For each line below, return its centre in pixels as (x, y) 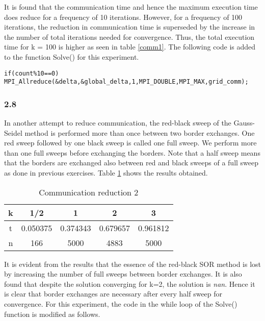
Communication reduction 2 (89, 192)
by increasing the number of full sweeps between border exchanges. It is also (123, 274)
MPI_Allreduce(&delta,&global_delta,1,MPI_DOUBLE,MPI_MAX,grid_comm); (126, 82)
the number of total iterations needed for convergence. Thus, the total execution (129, 36)
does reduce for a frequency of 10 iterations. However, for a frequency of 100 (123, 17)
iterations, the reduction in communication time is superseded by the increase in (130, 27)
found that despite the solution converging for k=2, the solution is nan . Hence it (130, 283)
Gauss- (244, 123)
